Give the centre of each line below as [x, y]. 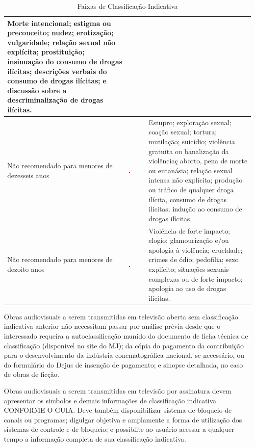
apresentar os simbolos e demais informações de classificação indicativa [110, 400]
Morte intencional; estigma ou [59, 23]
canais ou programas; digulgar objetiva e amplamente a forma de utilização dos [123, 419]
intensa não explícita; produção [196, 180]
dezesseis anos [28, 175]
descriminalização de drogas [55, 100]
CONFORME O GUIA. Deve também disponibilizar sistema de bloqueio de [118, 410]
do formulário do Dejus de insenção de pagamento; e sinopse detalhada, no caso [124, 364]
